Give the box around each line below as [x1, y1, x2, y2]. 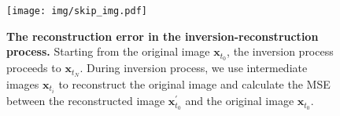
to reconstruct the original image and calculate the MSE [58, 75, 331, 92]
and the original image [185, 92, 294, 109]
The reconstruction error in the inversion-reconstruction [6, 27, 319, 44]
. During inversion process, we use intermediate [79, 60, 308, 76]
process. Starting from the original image [6, 43, 210, 60]
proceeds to [6, 60, 61, 76]
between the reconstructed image [6, 92, 165, 109]
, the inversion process [227, 43, 334, 60]
